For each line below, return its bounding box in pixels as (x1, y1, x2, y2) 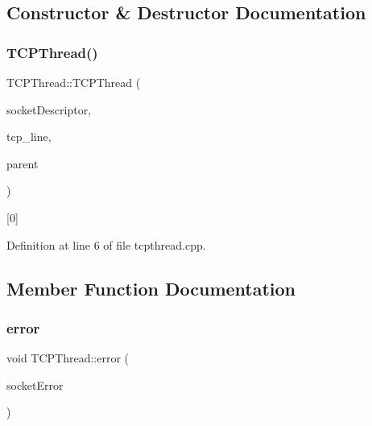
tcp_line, (6, 128, 52, 145)
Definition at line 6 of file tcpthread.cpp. (6, 236, 206, 253)
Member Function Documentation (6, 275, 296, 300)
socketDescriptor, (6, 101, 92, 118)
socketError (6, 376, 64, 393)
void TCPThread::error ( (6, 349, 130, 366)
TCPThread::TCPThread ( (6, 74, 141, 90)
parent (6, 155, 39, 172)
